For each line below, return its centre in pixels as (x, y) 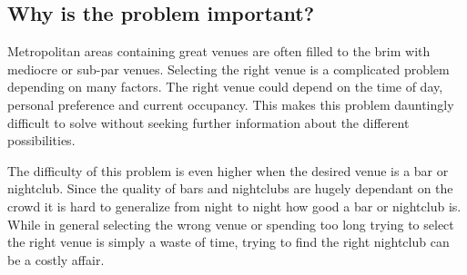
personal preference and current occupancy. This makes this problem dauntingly (231, 104)
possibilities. (41, 140)
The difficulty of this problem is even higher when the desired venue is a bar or (228, 170)
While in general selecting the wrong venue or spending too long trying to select (231, 224)
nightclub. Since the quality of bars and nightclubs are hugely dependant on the (230, 188)
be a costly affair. (56, 259)
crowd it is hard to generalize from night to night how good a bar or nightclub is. (234, 206)
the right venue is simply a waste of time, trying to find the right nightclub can (228, 242)
